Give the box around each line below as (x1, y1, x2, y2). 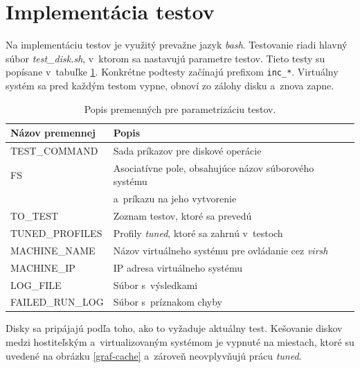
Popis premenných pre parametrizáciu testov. (84, 101, 276, 116)
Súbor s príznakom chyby (113, 295, 222, 309)
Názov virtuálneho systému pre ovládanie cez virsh (113, 243, 328, 257)
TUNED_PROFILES (10, 225, 102, 240)
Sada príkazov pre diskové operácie (113, 143, 262, 157)
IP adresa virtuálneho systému (113, 260, 243, 274)
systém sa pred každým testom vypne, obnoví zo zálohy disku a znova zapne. (6, 78, 334, 92)
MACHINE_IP (10, 260, 75, 274)
